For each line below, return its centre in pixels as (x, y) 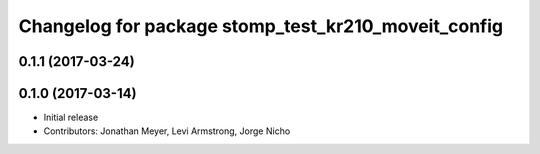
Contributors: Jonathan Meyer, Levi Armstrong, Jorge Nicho (167, 131)
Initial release (71, 117)
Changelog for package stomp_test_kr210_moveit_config (261, 26)
